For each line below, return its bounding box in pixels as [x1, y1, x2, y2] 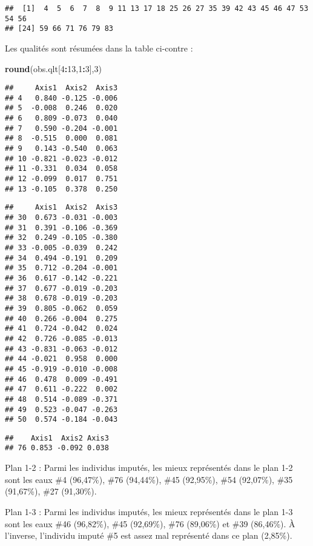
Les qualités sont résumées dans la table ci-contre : [5, 41, 193, 54]
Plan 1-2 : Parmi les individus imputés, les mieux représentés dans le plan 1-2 [5, 461, 293, 474]
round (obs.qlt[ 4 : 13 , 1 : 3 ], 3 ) [5, 62, 102, 75]
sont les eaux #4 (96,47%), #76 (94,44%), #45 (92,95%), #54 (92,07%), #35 [5, 473, 293, 485]
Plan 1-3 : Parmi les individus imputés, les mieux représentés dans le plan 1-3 [5, 505, 293, 518]
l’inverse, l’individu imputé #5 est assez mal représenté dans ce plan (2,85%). [5, 529, 292, 542]
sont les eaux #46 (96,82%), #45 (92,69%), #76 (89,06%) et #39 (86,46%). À [5, 517, 295, 530]
